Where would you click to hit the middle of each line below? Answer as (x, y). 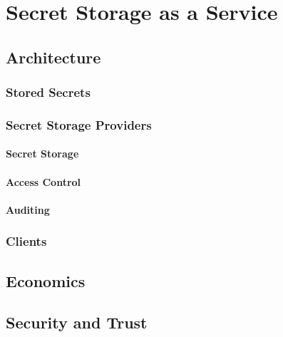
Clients (26, 241)
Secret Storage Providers (79, 124)
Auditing (28, 209)
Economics (46, 280)
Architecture (53, 57)
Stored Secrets (48, 92)
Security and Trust (77, 322)
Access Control (43, 181)
